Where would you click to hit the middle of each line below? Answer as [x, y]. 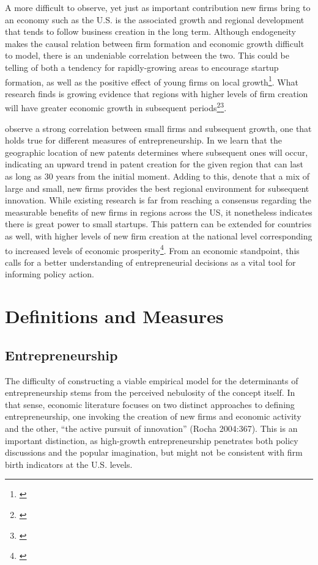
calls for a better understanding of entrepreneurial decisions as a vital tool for [150, 262]
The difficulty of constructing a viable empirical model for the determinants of [152, 380]
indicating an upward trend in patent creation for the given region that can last [154, 164]
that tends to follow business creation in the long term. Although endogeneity [151, 31]
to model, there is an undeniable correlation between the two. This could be [147, 55]
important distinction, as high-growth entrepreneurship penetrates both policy [152, 440]
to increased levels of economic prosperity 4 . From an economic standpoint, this [152, 249]
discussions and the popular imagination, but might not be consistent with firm [154, 452]
